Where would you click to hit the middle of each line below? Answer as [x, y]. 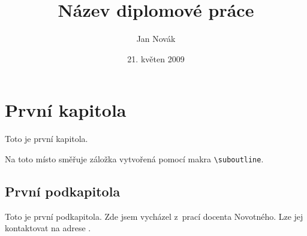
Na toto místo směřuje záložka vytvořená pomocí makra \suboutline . [134, 158]
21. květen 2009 [156, 58]
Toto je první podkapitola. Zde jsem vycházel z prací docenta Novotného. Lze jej [154, 216]
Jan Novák [156, 39]
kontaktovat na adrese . [48, 228]
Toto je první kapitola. [46, 139]
